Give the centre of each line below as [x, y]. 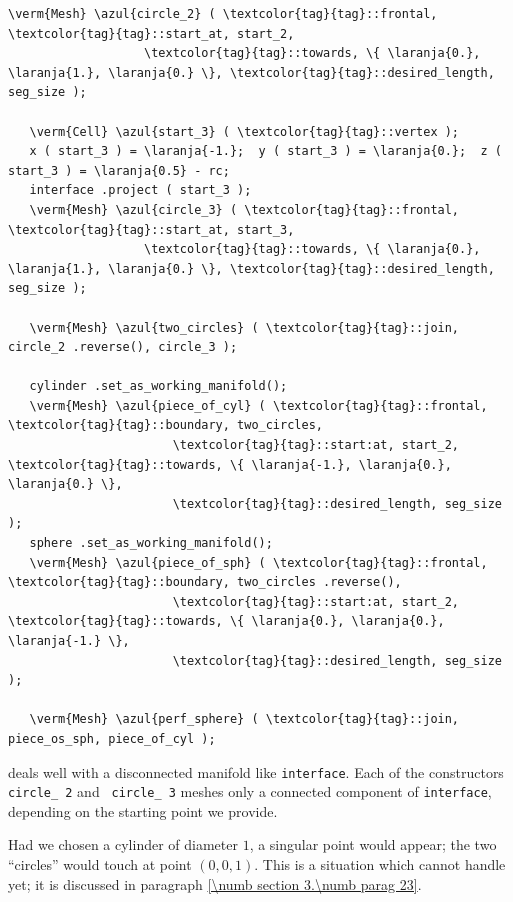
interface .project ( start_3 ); [140, 190]
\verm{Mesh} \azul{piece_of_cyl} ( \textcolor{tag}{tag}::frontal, [258, 405]
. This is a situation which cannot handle [380, 864]
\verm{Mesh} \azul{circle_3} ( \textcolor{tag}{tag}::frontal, [244, 209]
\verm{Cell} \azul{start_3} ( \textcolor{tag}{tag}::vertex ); [244, 131]
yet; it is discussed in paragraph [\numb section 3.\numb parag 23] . [215, 883]
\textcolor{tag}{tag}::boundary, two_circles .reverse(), [205, 582]
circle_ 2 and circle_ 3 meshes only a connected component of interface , [250, 791]
